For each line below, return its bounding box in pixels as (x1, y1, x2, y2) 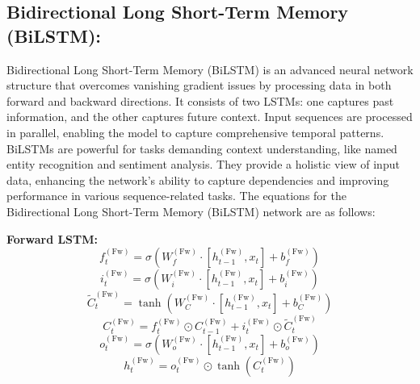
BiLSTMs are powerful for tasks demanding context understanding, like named (6, 140, 397, 157)
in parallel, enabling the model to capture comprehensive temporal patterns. (6, 123, 384, 140)
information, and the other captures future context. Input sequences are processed (6, 108, 413, 125)
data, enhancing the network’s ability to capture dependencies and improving (6, 171, 389, 188)
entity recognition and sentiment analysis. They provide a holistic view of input (6, 156, 400, 173)
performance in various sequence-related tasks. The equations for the (6, 187, 346, 204)
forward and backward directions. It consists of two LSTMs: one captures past (6, 92, 394, 109)
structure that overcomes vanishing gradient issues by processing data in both (6, 77, 392, 94)
